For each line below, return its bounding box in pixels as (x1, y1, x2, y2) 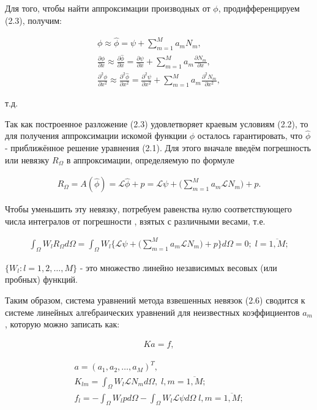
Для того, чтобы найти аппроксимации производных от (5, 2, 211, 14)
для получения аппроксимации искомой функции (5, 129, 187, 142)
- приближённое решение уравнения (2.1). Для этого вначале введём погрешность (5, 141, 311, 154)
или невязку (5, 153, 50, 166)
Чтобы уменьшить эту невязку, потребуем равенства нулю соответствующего (5, 203, 292, 215)
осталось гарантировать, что (197, 129, 303, 142)
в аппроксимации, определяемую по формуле (66, 153, 235, 166)
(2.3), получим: (5, 13, 62, 26)
